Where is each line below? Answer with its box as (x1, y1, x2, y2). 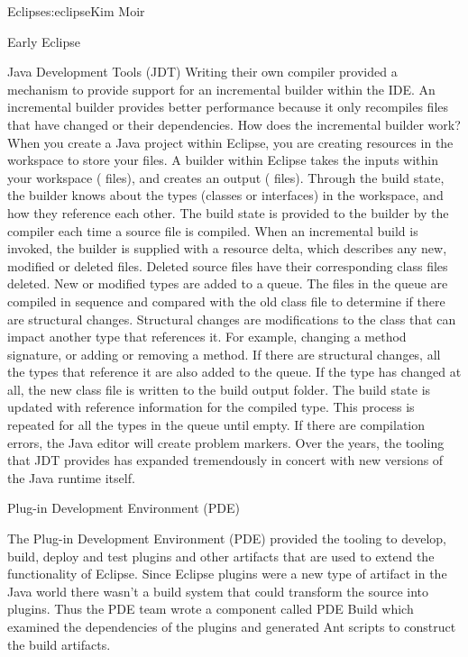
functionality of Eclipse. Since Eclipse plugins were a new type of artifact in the (7, 564, 447, 583)
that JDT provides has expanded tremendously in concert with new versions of (7, 451, 444, 470)
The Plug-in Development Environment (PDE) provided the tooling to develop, (7, 529, 447, 548)
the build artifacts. (7, 634, 111, 653)
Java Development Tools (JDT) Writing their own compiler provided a (7, 62, 398, 81)
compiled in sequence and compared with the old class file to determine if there (7, 291, 445, 310)
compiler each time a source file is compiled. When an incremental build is (7, 221, 418, 240)
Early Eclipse (7, 32, 81, 50)
